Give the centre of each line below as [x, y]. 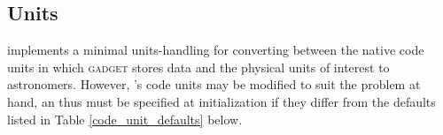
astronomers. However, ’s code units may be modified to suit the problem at [214, 84]
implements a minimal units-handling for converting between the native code [216, 50]
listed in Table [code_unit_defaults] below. [125, 119]
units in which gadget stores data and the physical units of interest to [198, 67]
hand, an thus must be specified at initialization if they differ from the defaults [221, 101]
